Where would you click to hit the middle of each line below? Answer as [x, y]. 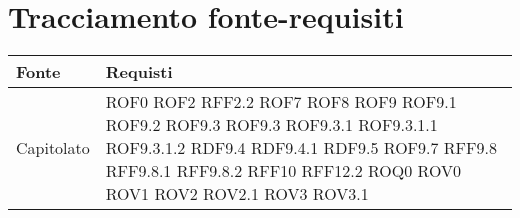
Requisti [139, 72]
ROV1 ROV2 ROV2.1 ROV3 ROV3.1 [237, 194]
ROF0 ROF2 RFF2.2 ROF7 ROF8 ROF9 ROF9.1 [281, 102]
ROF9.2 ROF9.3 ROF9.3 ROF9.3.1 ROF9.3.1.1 [271, 125]
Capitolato [53, 148]
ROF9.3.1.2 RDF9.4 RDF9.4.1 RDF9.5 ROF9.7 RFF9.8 [301, 148]
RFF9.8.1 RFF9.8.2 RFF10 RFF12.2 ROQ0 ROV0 [283, 171]
